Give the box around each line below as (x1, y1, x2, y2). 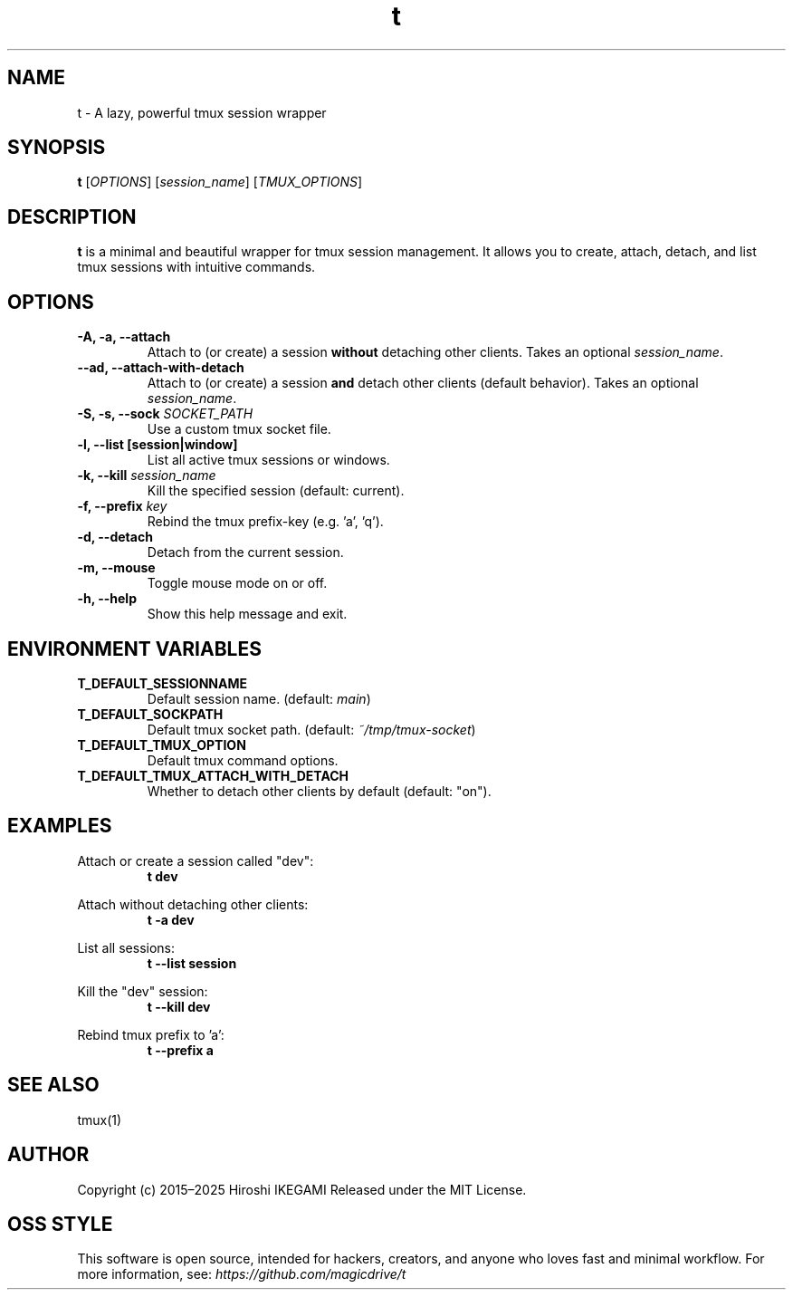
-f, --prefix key (77, 498, 167, 514)
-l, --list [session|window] (77, 437, 238, 453)
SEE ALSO (7, 1073, 100, 1097)
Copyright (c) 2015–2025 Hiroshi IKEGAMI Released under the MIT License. (77, 1181, 527, 1197)
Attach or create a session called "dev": (77, 852, 314, 869)
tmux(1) (77, 1111, 122, 1128)
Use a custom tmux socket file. (147, 421, 331, 437)
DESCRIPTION (7, 205, 137, 228)
